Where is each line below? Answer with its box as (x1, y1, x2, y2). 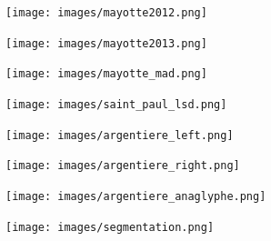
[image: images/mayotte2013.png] (5, 36, 207, 50)
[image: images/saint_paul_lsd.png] (5, 97, 227, 111)
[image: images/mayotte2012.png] (5, 6, 207, 19)
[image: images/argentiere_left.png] (5, 128, 234, 142)
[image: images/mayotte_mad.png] (5, 67, 207, 81)
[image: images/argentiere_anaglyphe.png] (5, 189, 266, 203)
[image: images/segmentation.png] (5, 220, 215, 234)
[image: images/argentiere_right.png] (5, 159, 240, 173)
